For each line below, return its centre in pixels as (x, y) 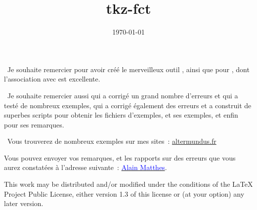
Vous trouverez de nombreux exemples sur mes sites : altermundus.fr (112, 141)
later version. (24, 203)
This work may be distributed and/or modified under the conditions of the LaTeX (128, 184)
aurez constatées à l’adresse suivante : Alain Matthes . (86, 167)
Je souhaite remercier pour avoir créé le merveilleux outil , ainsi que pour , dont (128, 69)
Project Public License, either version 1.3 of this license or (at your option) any (124, 193)
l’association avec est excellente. (52, 79)
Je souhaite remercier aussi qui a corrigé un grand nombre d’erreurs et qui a (123, 95)
